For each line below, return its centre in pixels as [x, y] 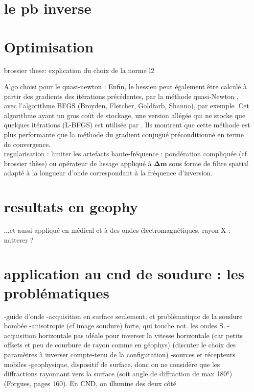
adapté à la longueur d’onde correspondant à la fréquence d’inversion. [108, 173]
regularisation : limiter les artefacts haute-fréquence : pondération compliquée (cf [125, 154]
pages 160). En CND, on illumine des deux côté [105, 383]
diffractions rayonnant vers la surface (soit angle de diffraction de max [109, 374]
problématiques [57, 292]
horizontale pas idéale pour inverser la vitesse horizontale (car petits [140, 335]
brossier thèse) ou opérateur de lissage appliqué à [78, 163]
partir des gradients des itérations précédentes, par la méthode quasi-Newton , [121, 96]
